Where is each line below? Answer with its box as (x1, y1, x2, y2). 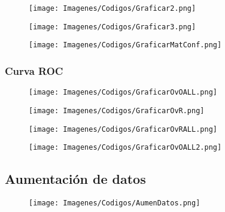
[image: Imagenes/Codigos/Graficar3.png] (29, 22, 196, 31)
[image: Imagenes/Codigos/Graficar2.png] (29, 4, 196, 13)
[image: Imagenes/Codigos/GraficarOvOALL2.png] (29, 143, 222, 152)
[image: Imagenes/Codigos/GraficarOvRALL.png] (29, 125, 217, 134)
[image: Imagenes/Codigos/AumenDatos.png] (29, 199, 200, 208)
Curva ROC (5, 63, 63, 78)
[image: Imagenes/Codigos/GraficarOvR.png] (29, 106, 205, 115)
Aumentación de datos (5, 169, 146, 188)
